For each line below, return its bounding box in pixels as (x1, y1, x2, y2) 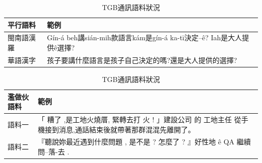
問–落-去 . (38, 146, 70, 157)
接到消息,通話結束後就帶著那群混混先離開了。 (45, 124, 195, 134)
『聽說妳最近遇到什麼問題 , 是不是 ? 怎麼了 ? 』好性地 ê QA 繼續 (38, 136, 251, 147)
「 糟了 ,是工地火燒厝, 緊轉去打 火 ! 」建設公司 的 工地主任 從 (38, 114, 241, 124)
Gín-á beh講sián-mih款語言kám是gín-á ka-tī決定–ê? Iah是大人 (47, 32, 242, 43)
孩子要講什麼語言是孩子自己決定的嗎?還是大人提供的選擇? (47, 54, 237, 65)
